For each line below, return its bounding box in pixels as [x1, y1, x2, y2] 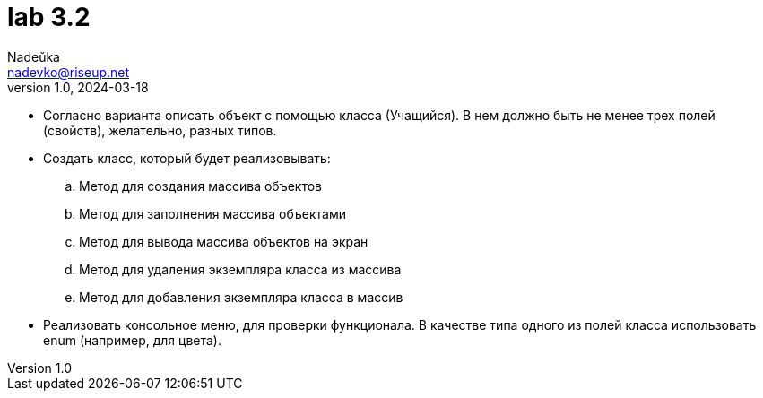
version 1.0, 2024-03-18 [7, 79, 149, 95]
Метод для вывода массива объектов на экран [79, 233, 368, 249]
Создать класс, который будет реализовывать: [43, 150, 331, 166]
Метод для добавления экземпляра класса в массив [79, 289, 403, 305]
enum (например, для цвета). [43, 332, 221, 348]
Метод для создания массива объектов [79, 177, 323, 194]
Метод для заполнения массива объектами [79, 205, 346, 221]
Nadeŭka [7, 48, 60, 65]
